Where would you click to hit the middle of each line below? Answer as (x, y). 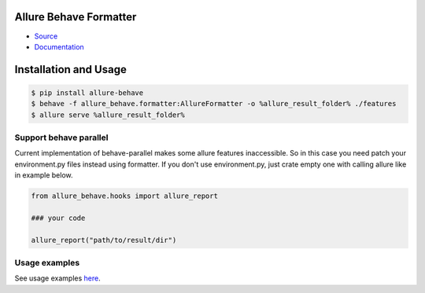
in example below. (44, 175)
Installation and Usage (71, 70)
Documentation (59, 46)
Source (46, 36)
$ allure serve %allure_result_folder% (108, 115)
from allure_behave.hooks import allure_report (124, 196)
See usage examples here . (58, 278)
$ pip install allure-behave (87, 93)
